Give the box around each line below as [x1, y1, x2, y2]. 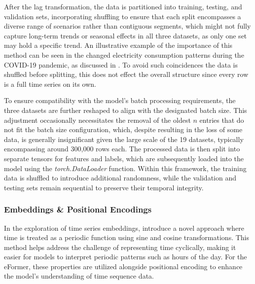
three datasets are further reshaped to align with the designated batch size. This [4, 105, 247, 115]
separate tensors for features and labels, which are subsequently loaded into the [4, 153, 244, 163]
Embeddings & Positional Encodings [4, 203, 152, 215]
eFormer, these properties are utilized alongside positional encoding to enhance [4, 261, 243, 271]
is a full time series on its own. [4, 78, 96, 89]
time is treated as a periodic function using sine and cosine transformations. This [4, 232, 249, 243]
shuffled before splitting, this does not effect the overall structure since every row [4, 69, 249, 79]
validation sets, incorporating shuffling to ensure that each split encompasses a [4, 11, 241, 21]
